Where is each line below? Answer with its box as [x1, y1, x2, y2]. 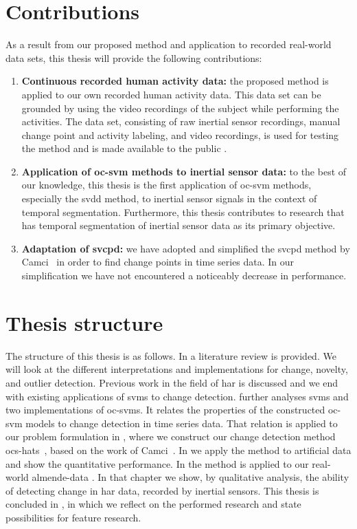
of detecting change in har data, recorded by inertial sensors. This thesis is [5, 483, 319, 497]
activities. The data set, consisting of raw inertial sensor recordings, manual [21, 114, 341, 129]
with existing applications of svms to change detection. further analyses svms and [5, 389, 349, 403]
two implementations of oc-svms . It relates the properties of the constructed [5, 402, 325, 417]
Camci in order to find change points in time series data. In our [21, 255, 295, 269]
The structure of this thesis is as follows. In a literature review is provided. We [5, 348, 336, 363]
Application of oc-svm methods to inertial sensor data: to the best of [21, 164, 347, 178]
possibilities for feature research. [5, 510, 141, 524]
